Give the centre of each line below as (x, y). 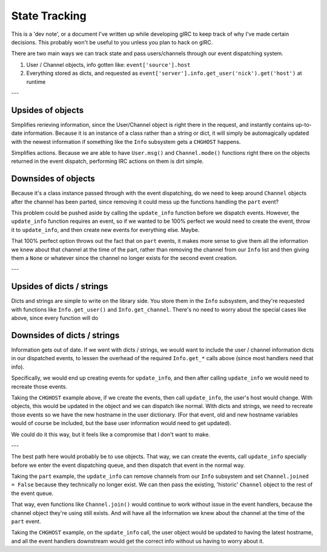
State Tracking (49, 16)
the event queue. (32, 493)
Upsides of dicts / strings (60, 286)
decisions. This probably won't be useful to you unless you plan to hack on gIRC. (112, 42)
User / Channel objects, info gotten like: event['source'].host (108, 64)
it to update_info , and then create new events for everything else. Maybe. (105, 230)
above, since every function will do (55, 318)
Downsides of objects (53, 179)
